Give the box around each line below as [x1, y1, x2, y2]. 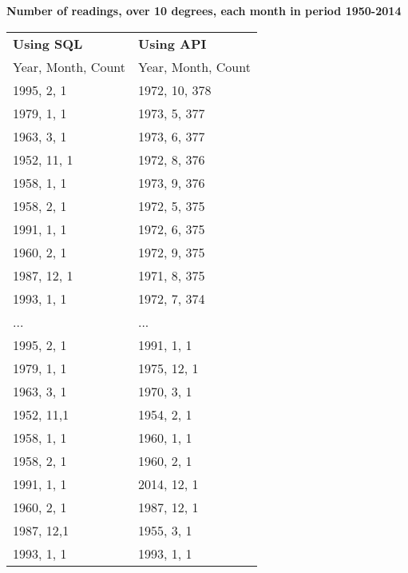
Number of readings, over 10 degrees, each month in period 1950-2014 [6, 2, 402, 18]
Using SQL [13, 34, 83, 53]
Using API [137, 34, 207, 53]
